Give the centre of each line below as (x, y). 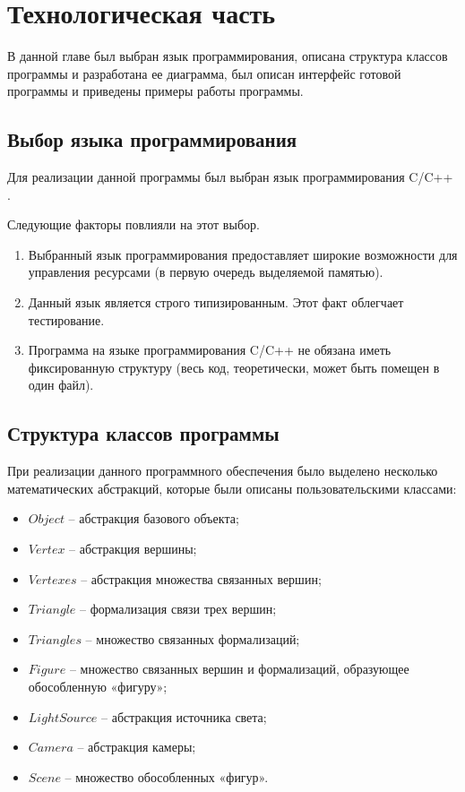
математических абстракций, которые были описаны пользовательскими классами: (232, 488)
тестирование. (66, 319)
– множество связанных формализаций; (193, 638)
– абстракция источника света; (184, 716)
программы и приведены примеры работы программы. (155, 91)
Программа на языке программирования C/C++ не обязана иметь (210, 350)
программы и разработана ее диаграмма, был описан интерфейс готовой (204, 73)
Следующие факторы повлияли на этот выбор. (133, 224)
